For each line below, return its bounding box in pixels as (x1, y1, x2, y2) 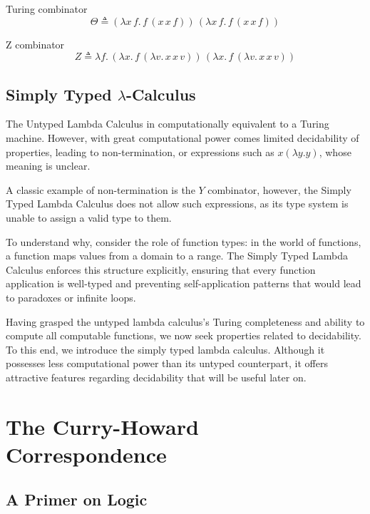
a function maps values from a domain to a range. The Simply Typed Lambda (6, 248, 348, 263)
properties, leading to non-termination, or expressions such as (6, 144, 274, 159)
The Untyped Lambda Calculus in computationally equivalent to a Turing (6, 116, 329, 131)
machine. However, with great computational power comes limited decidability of (6, 130, 359, 145)
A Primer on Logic (6, 488, 148, 510)
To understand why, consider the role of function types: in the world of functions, (6, 234, 361, 249)
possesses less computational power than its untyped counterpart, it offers (6, 356, 328, 371)
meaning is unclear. (6, 158, 91, 173)
